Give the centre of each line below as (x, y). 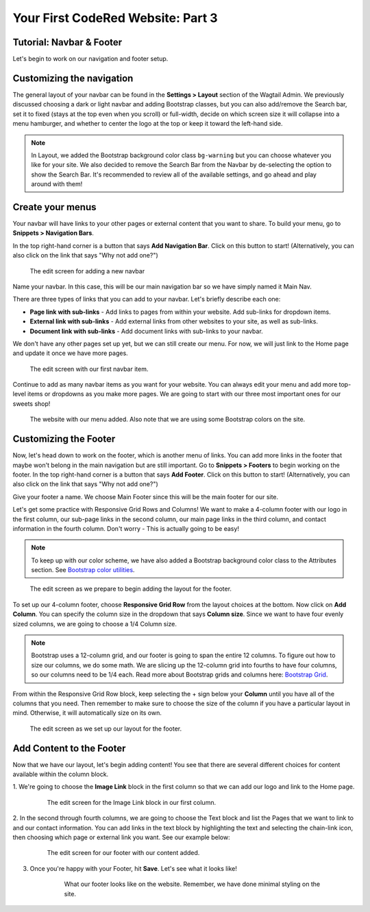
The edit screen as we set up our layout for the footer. (106, 729)
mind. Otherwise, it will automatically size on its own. (87, 713)
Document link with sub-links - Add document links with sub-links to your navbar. (146, 331)
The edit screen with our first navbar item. (89, 369)
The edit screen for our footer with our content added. (123, 853)
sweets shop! (32, 403)
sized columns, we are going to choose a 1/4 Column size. (95, 624)
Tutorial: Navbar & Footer (67, 42)
